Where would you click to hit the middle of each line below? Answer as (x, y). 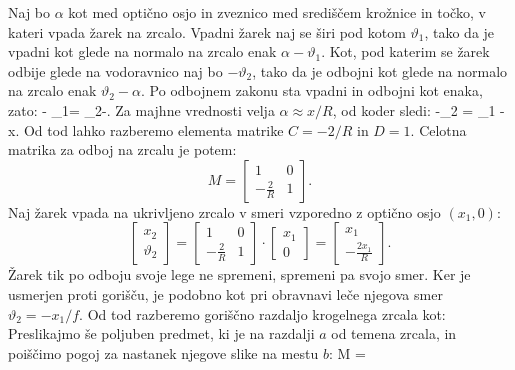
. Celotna (438, 129)
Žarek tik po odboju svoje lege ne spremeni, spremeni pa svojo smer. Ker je (239, 274)
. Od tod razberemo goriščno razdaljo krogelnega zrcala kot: (262, 313)
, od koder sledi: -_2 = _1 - (418, 109)
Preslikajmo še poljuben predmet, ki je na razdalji (161, 333)
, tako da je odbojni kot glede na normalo (380, 70)
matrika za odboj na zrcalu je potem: (122, 149)
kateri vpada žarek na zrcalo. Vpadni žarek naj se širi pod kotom (207, 31)
